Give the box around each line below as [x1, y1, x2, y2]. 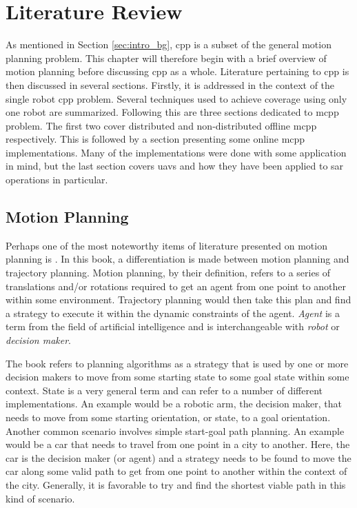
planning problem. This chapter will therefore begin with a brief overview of [6, 50, 327, 65]
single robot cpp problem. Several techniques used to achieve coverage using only [6, 91, 347, 105]
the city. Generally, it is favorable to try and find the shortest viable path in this [6, 477, 346, 491]
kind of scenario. [6, 491, 75, 505]
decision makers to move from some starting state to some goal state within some [6, 369, 349, 384]
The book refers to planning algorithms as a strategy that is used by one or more [6, 356, 349, 370]
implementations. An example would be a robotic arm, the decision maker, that [6, 396, 342, 411]
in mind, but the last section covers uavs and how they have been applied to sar [6, 159, 344, 173]
